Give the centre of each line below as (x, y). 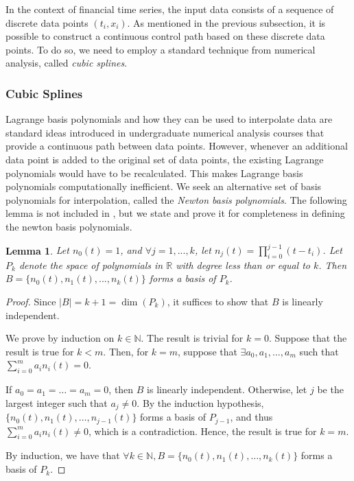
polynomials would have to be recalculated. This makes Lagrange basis (154, 173)
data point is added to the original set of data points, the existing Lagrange (165, 159)
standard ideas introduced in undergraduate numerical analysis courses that (165, 132)
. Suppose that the (308, 338)
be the (330, 389)
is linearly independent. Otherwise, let (227, 389)
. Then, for (126, 351)
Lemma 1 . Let (37, 250)
